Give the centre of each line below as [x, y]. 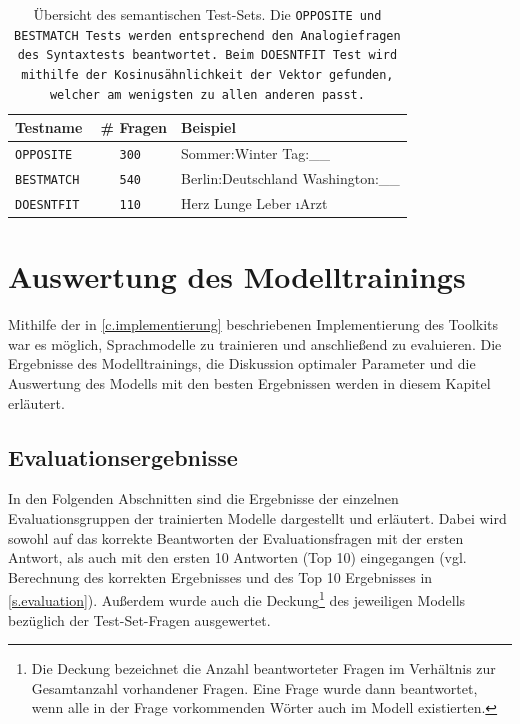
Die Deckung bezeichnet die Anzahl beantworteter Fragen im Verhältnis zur [263, 668]
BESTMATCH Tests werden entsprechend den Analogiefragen [207, 35]
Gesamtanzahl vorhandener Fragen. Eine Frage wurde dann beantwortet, [254, 687]
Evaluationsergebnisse [123, 456]
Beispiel [208, 127]
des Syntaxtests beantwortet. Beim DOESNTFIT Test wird [207, 55]
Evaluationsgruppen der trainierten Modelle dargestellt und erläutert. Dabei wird [257, 517]
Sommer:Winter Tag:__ [256, 153]
